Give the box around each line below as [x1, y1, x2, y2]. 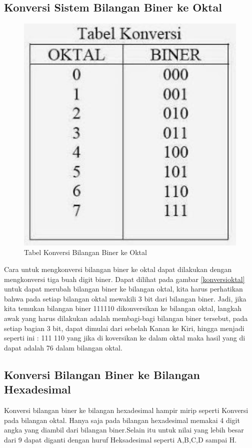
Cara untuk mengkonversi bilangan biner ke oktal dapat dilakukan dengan [4, 264, 232, 274]
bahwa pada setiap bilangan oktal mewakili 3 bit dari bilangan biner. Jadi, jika [4, 293, 246, 303]
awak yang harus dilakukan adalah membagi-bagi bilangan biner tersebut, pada [4, 313, 248, 323]
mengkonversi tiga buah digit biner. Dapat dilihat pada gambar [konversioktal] [4, 273, 245, 284]
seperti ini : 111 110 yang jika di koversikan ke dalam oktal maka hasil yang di [4, 332, 245, 343]
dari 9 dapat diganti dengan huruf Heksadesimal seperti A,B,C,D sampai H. [4, 434, 237, 444]
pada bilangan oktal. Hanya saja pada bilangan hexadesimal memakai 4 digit [4, 414, 240, 425]
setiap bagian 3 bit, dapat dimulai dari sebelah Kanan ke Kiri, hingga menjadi [4, 322, 244, 333]
